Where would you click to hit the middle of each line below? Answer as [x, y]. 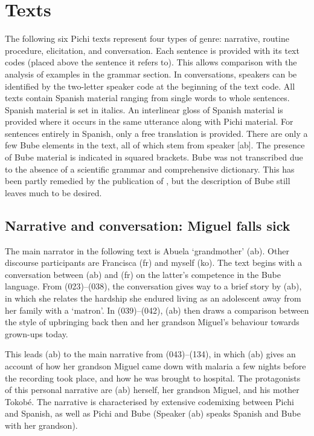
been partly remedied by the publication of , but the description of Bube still [148, 181]
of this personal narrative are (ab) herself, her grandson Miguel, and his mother [152, 390]
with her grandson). [41, 425]
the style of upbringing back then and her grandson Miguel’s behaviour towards [152, 322]
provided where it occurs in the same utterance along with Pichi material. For [149, 121]
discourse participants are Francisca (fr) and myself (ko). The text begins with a [154, 263]
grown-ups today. [37, 333]
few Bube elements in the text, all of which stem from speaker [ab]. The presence [155, 145]
